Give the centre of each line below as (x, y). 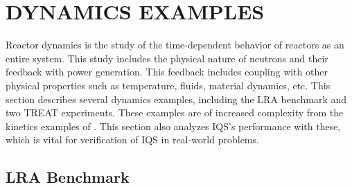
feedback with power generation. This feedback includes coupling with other (167, 72)
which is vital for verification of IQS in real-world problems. (132, 139)
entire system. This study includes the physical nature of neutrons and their (167, 58)
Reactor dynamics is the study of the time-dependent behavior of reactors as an (175, 45)
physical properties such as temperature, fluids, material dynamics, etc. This (168, 85)
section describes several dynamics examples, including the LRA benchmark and (176, 99)
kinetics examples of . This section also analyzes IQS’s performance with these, (173, 126)
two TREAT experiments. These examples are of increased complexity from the (175, 112)
